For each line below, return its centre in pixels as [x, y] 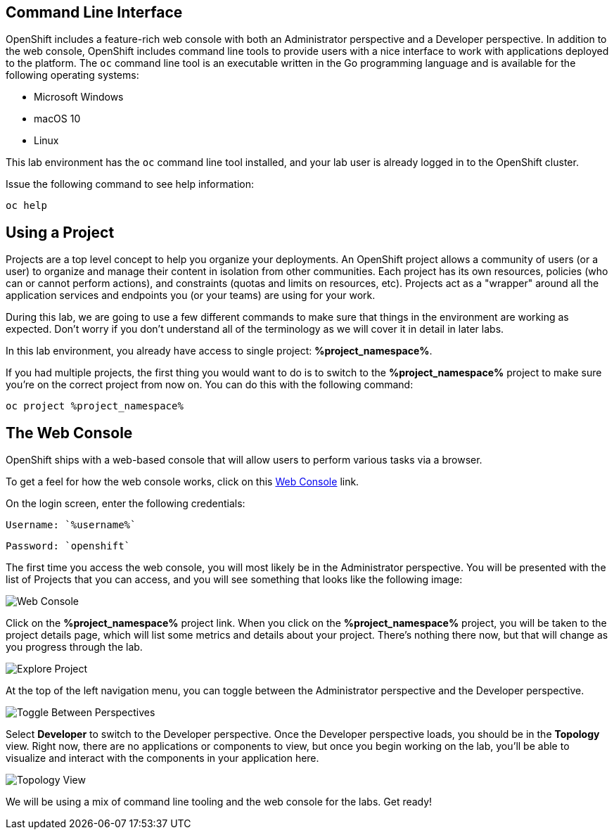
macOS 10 [57, 119]
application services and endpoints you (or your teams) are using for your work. [191, 295]
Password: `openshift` [68, 546]
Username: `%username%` [71, 525]
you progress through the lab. [74, 647]
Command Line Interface [94, 12]
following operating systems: [72, 75]
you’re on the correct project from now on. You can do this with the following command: [210, 385]
